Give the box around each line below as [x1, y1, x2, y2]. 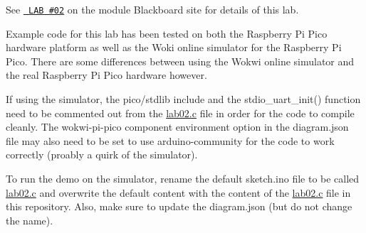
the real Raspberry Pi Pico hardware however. [6, 67, 207, 82]
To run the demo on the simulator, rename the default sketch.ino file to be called [6, 171, 360, 185]
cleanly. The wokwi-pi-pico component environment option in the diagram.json [6, 119, 349, 134]
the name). [6, 212, 53, 227]
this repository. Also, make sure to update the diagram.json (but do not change [6, 199, 352, 214]
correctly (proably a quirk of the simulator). [6, 147, 198, 162]
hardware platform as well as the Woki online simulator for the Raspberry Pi [6, 40, 342, 55]
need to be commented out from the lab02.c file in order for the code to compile [6, 105, 355, 120]
